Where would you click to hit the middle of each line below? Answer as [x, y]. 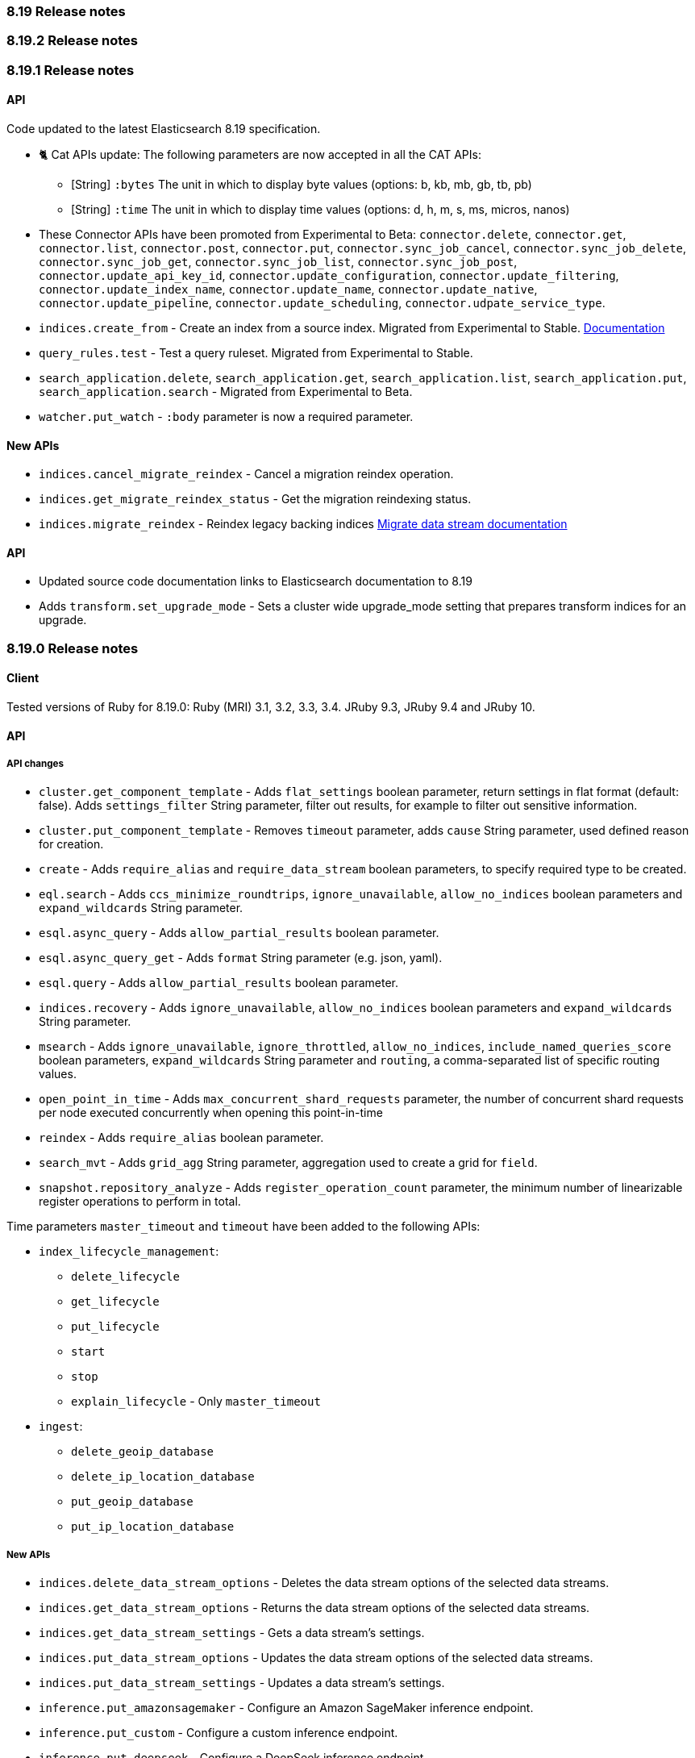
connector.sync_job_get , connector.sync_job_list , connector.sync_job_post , [278, 261]
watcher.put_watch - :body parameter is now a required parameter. [226, 416]
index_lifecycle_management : [129, 1252]
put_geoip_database [132, 1502]
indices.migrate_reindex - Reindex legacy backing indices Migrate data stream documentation [303, 524]
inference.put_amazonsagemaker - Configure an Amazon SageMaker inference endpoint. [286, 1708]
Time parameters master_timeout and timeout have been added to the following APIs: [243, 1227]
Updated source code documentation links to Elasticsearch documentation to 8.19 [256, 581]
